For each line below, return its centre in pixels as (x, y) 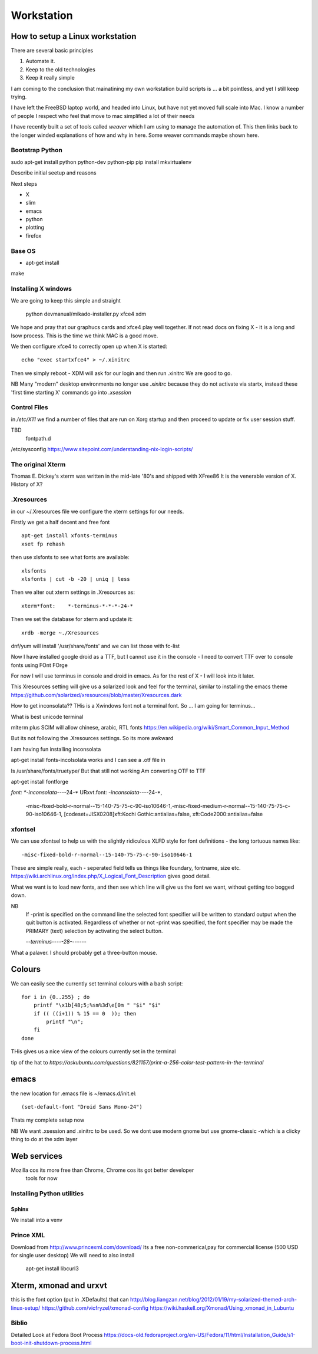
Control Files (29, 407)
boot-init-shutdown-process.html (51, 1343)
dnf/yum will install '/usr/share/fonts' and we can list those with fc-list (95, 646)
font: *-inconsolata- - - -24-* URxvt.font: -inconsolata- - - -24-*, (87, 793)
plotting (35, 228)
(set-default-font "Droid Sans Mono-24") (82, 1107)
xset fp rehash (43, 544)
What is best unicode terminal (47, 717)
